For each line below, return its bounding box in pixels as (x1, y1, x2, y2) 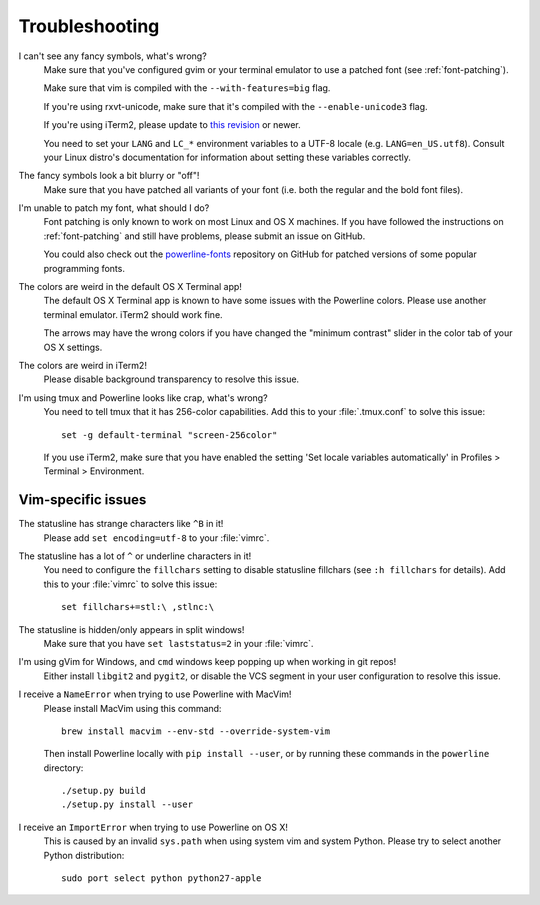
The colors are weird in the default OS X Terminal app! (18, 281, 242, 293)
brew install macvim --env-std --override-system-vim (61, 725, 330, 737)
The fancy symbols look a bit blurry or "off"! (18, 170, 200, 182)
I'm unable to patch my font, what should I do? (18, 202, 210, 214)
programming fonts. (43, 262, 125, 274)
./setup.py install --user (61, 799, 194, 810)
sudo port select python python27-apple (61, 873, 262, 884)
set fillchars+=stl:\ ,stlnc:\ (61, 601, 215, 613)
